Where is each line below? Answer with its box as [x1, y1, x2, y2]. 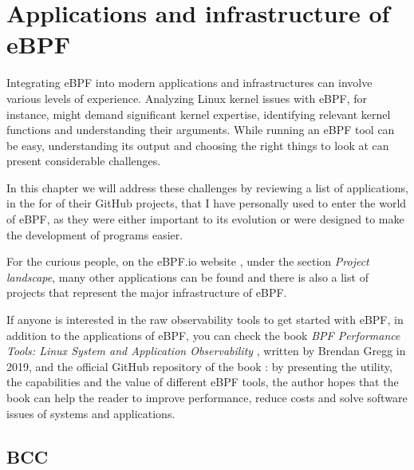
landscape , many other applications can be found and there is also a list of [6, 268, 369, 285]
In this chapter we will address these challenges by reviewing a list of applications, [6, 179, 408, 196]
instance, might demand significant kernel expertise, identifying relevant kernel [6, 105, 391, 122]
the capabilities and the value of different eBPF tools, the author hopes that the [6, 373, 399, 390]
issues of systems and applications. [6, 405, 175, 421]
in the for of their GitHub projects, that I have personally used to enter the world [6, 195, 407, 211]
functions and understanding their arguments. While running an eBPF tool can [6, 121, 395, 138]
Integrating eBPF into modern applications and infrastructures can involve [6, 74, 373, 91]
